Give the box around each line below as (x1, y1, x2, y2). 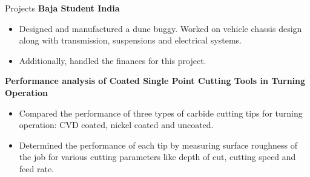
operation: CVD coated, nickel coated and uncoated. (19, 118, 214, 131)
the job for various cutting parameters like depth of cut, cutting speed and (19, 150, 296, 163)
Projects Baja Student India (5, 2, 120, 14)
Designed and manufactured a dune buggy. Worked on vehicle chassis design (19, 22, 302, 34)
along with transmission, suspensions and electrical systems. (19, 34, 242, 47)
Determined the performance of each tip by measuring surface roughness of (19, 138, 298, 151)
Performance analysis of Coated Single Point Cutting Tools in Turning (5, 74, 306, 87)
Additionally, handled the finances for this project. (19, 54, 206, 66)
